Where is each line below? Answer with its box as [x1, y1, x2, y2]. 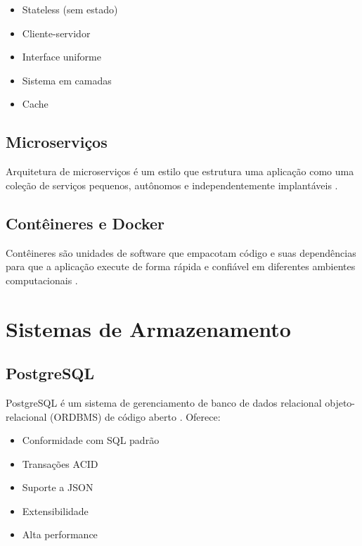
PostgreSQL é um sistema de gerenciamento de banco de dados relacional [6, 395, 322, 410]
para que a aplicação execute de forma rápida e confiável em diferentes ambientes [6, 259, 356, 274]
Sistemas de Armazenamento [6, 314, 291, 343]
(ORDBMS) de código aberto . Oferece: [50, 409, 221, 424]
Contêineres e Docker [6, 212, 165, 234]
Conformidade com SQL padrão [22, 433, 160, 447]
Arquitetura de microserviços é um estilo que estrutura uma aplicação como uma [6, 164, 354, 179]
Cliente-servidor [22, 25, 91, 40]
